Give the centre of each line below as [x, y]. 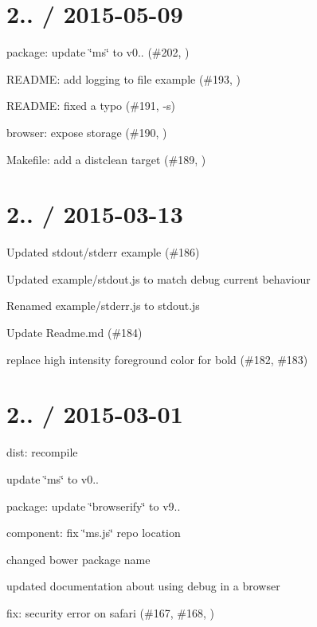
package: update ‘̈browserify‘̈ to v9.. [94, 506]
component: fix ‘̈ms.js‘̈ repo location [94, 533]
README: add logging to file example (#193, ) [124, 78]
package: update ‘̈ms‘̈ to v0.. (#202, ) [98, 52]
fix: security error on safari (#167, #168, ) [110, 612]
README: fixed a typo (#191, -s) [91, 106]
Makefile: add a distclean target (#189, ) [106, 159]
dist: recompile [42, 452]
